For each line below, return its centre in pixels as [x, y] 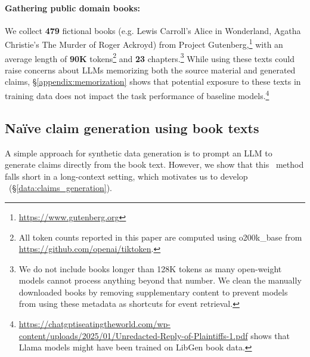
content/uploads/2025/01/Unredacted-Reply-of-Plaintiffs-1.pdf [133, 335]
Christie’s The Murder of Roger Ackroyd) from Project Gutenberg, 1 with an [144, 44]
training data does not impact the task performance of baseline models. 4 [137, 95]
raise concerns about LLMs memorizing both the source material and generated [150, 70]
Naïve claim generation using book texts [132, 127]
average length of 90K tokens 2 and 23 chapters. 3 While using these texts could [150, 57]
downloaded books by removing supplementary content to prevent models [153, 292]
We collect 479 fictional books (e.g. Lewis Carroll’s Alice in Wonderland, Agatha [153, 30]
